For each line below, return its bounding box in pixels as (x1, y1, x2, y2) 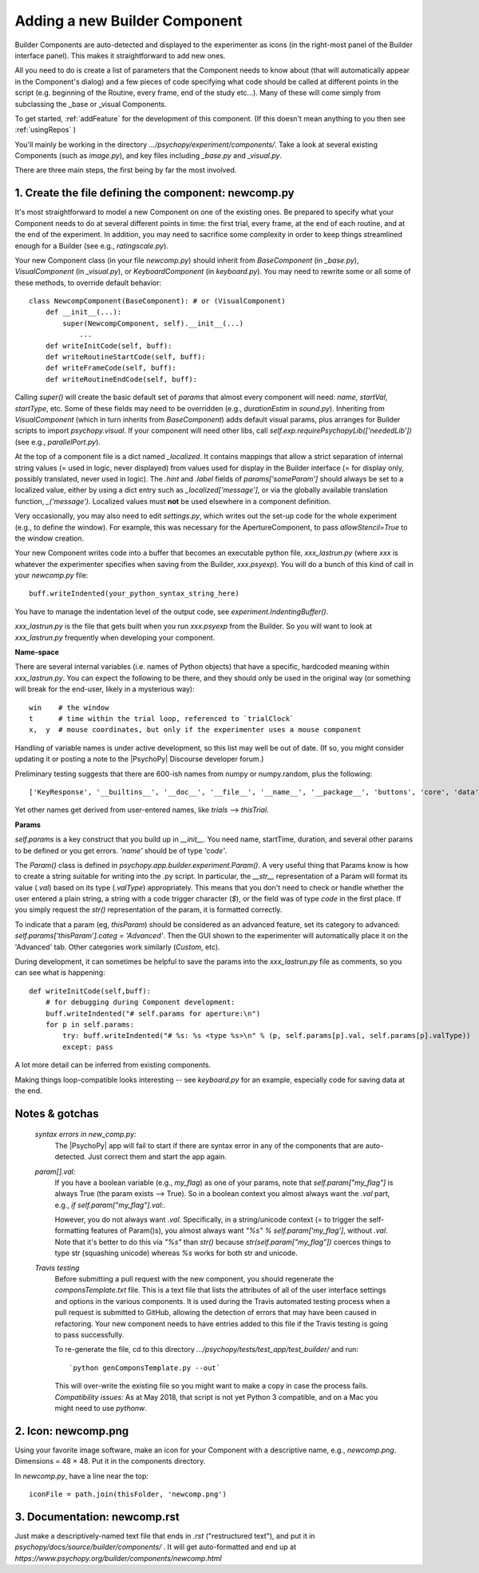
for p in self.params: (45, 1020, 135, 1029)
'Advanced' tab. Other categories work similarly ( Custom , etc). (14, 942, 220, 952)
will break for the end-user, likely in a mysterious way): (14, 684, 195, 694)
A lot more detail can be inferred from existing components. (14, 1060, 212, 1070)
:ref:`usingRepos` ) (14, 125, 76, 135)
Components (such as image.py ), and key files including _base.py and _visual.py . (14, 151, 283, 160)
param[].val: (34, 1167, 76, 1176)
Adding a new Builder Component (14, 12, 243, 30)
